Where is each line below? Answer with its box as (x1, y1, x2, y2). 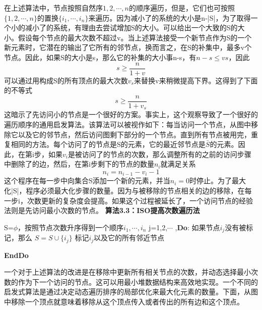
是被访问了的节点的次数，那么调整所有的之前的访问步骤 (68, 148, 251, 159)
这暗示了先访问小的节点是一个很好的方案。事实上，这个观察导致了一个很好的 (4, 109, 258, 120)
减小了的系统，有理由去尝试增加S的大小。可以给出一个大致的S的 (25, 22, 238, 33)
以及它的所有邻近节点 (94, 232, 165, 243)
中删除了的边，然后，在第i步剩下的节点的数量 (4, 159, 154, 169)
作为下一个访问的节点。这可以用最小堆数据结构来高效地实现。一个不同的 (18, 276, 258, 287)
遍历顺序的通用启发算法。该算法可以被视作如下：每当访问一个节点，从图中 (4, 119, 251, 129)
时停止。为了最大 (189, 175, 246, 186)
